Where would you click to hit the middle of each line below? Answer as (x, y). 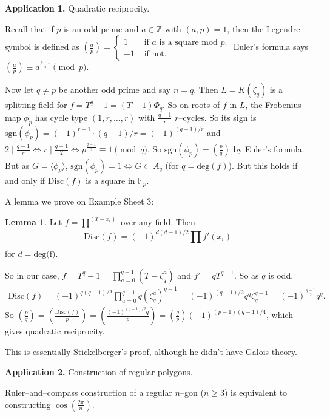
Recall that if (29, 28)
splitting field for (36, 105)
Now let (19, 90)
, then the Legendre (264, 28)
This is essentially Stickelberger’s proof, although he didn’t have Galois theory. (151, 351)
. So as (247, 275)
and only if (25, 180)
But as (17, 165)
